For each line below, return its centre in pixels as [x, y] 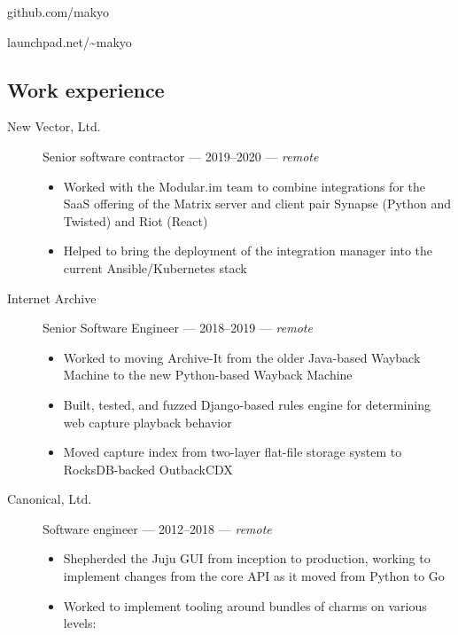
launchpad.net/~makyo [70, 41]
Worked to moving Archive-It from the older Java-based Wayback [242, 357]
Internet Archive [52, 298]
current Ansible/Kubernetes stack [155, 267]
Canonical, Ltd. [50, 499]
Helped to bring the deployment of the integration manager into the [248, 251]
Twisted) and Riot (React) [136, 220]
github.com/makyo [58, 12]
